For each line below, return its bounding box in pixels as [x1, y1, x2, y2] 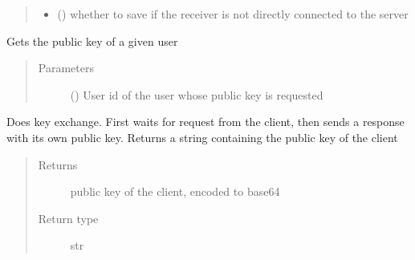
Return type [38, 209, 99, 226]
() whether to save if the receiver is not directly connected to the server [57, 6, 409, 22]
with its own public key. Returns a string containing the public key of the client [6, 128, 398, 145]
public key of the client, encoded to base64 [70, 183, 280, 200]
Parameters [38, 59, 94, 76]
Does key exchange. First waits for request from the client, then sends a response [6, 113, 405, 130]
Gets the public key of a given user [6, 32, 178, 49]
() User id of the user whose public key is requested [70, 86, 323, 103]
